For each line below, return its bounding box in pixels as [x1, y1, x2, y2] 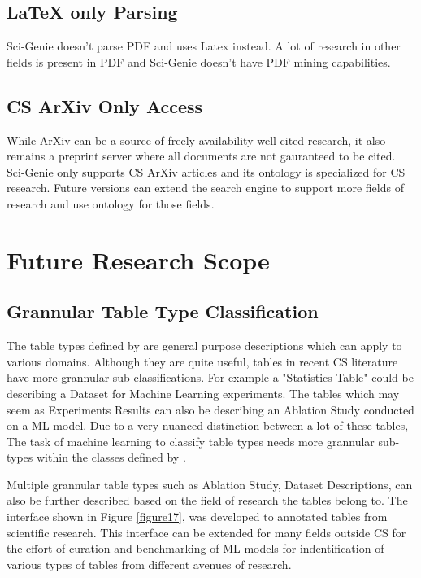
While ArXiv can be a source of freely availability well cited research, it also [7, 131, 386, 148]
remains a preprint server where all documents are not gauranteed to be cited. [7, 147, 396, 164]
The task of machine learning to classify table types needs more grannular [7, 432, 375, 449]
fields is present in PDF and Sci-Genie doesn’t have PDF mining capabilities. [7, 53, 391, 70]
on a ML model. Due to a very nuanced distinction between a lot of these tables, [7, 417, 409, 434]
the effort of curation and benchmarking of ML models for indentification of [7, 540, 384, 557]
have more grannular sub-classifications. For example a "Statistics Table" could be [7, 369, 414, 386]
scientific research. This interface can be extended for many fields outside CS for [7, 523, 406, 541]
